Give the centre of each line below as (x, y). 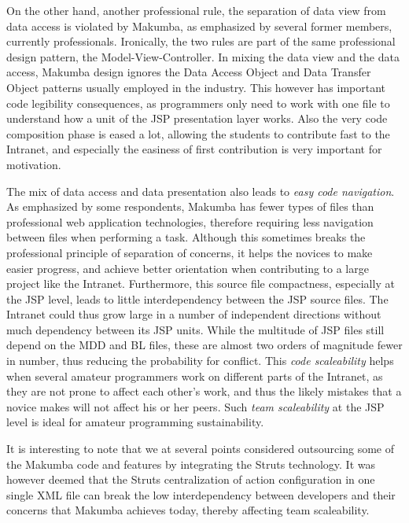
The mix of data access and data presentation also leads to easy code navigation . (201, 191)
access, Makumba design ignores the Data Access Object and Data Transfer (189, 72)
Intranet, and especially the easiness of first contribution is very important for (194, 149)
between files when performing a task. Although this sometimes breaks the (186, 237)
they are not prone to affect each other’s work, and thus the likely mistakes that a (204, 391)
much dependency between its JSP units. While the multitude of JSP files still (195, 329)
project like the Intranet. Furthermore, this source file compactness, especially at (201, 284)
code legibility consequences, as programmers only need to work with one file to (198, 103)
